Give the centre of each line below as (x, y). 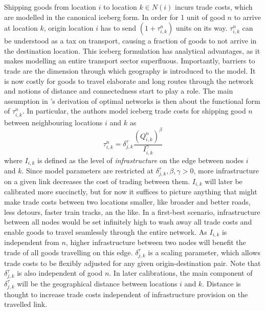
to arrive (247, 17)
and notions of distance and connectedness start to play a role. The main (119, 91)
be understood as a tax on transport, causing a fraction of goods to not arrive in (130, 41)
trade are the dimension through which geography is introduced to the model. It (130, 70)
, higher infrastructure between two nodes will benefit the (156, 242)
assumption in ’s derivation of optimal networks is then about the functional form (132, 101)
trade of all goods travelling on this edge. (69, 252)
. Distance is (222, 283)
